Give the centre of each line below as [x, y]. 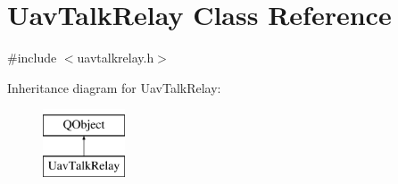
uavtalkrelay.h [116, 58]
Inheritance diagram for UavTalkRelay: [114, 87]
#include [32, 58]
